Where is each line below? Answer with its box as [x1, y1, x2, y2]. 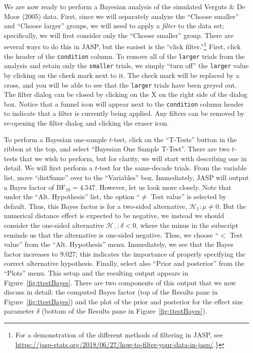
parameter [4, 306, 35, 316]
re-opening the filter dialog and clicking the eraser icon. [4, 118, 169, 128]
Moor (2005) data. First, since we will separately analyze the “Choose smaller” [4, 11, 239, 21]
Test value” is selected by [151, 191, 227, 202]
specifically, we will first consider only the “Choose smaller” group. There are [4, 30, 234, 40]
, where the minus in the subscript [136, 220, 238, 230]
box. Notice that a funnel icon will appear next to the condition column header [4, 98, 244, 109]
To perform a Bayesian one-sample [4, 134, 107, 144]
